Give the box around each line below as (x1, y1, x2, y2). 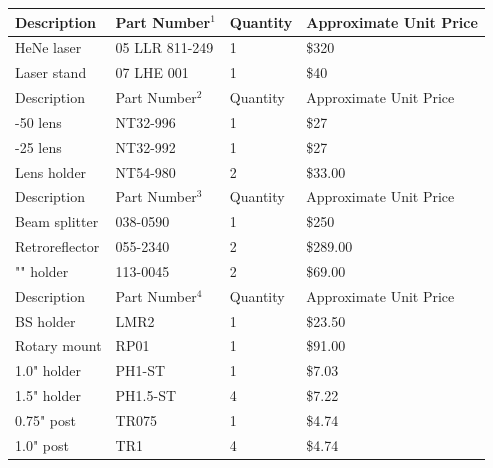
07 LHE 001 (115, 62, 189, 83)
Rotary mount (15, 335, 102, 356)
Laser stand (15, 62, 87, 83)
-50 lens (15, 111, 62, 132)
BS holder (15, 310, 76, 331)
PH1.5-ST (115, 385, 177, 406)
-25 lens (15, 136, 62, 157)
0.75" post (15, 410, 76, 430)
